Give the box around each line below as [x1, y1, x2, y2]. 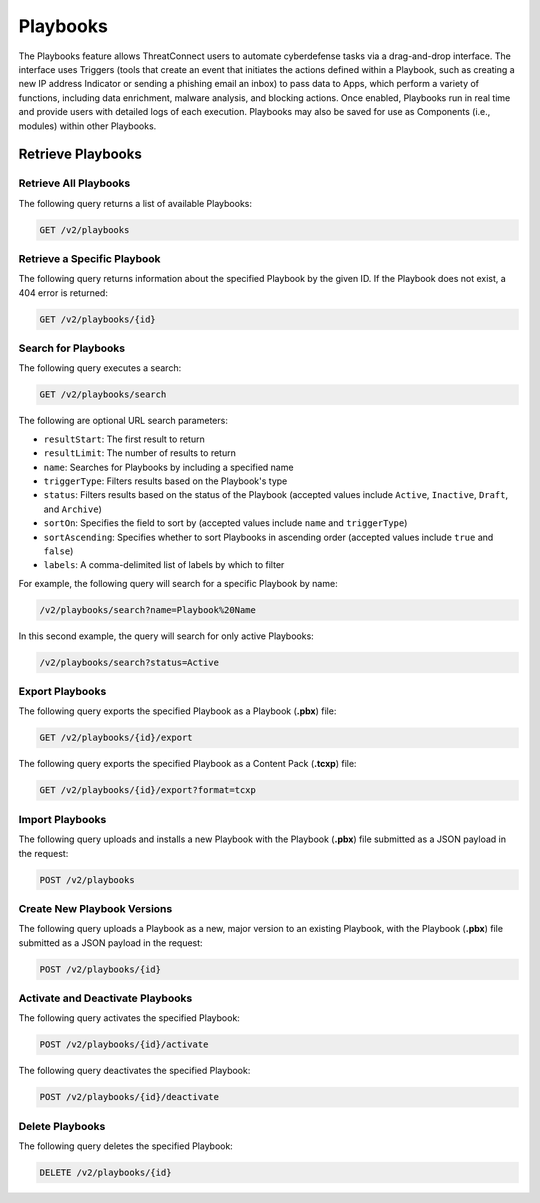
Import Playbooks [18, 812, 107, 826]
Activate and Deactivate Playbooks [18, 991, 193, 1005]
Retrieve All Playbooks [18, 176, 131, 190]
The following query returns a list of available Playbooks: [18, 197, 253, 209]
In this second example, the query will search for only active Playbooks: [18, 630, 314, 642]
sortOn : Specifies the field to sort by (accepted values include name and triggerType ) [43, 517, 408, 529]
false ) [43, 545, 74, 557]
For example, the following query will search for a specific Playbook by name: [18, 577, 339, 589]
